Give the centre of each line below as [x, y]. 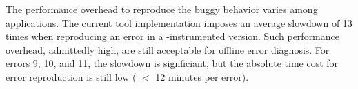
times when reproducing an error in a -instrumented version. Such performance [172, 36]
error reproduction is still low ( [71, 76]
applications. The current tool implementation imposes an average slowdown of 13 [179, 22]
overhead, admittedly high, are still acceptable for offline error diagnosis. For [168, 49]
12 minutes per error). [202, 76]
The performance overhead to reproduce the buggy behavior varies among [162, 9]
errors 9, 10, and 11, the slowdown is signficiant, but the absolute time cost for [172, 63]
